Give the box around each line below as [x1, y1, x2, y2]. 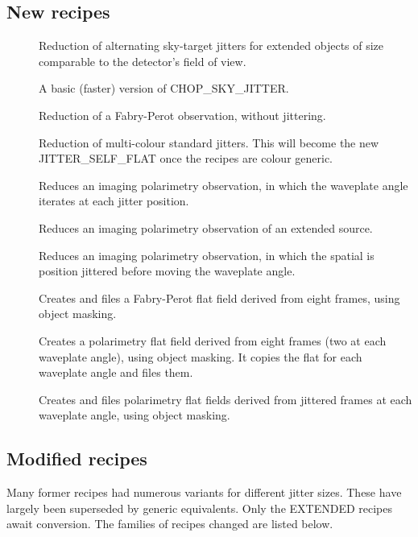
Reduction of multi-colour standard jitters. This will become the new [39, 134, 379, 151]
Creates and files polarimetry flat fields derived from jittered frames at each [39, 390, 412, 407]
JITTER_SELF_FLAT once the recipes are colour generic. [39, 150, 333, 167]
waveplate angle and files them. [39, 364, 193, 381]
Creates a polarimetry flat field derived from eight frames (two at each [39, 332, 387, 349]
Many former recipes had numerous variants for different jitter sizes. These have [6, 484, 402, 501]
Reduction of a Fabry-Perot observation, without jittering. [39, 106, 326, 123]
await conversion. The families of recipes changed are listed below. [6, 515, 333, 532]
